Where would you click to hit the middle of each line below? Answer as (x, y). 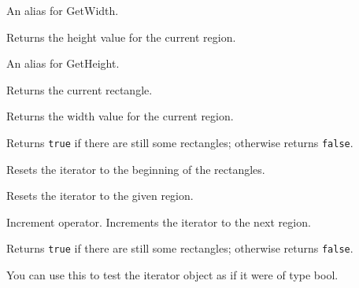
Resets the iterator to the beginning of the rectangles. (136, 169)
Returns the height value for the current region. (121, 37)
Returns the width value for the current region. (120, 116)
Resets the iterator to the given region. (100, 196)
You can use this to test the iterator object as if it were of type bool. (172, 275)
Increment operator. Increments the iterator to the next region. (159, 222)
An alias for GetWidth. (63, 10)
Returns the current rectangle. (80, 89)
